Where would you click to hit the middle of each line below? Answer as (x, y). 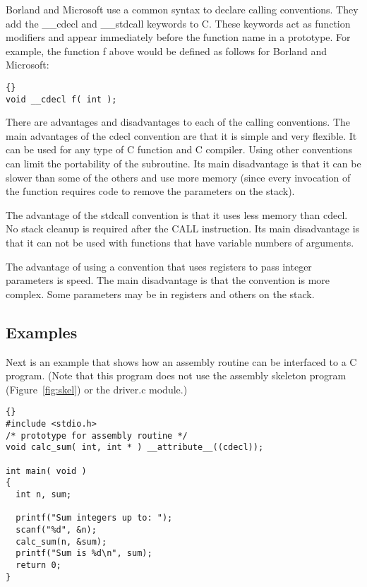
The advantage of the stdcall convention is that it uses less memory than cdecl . (177, 214)
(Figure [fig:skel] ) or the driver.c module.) (97, 389)
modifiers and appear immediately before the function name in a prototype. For (178, 37)
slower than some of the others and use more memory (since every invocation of (178, 177)
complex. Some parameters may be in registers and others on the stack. (160, 293)
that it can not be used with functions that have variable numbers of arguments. (180, 243)
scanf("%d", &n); (56, 529)
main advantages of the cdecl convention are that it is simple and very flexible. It (181, 135)
